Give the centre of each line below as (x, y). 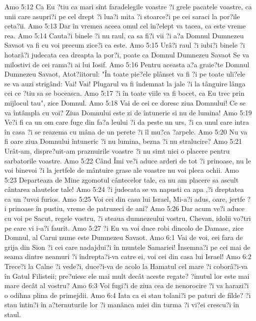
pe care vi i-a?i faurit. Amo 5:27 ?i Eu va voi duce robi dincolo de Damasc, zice (124, 227)
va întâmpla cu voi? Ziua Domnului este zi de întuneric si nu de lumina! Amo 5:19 (128, 112)
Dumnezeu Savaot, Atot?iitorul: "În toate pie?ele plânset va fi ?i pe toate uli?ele (125, 74)
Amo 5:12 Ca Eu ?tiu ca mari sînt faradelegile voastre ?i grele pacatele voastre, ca (128, 6)
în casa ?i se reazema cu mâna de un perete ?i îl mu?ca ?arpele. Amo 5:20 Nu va (126, 131)
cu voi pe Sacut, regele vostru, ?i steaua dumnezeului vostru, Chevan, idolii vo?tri (128, 218)
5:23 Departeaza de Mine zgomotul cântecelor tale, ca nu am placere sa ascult (122, 179)
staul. (13, 314)
